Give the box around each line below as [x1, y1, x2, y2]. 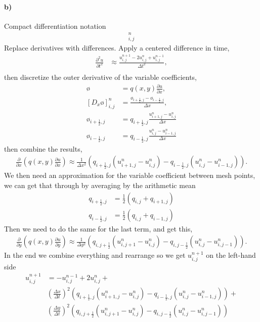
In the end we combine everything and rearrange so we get [4, 250, 186, 260]
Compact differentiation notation [4, 20, 106, 31]
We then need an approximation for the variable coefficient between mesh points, [4, 170, 255, 180]
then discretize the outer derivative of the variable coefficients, [4, 72, 197, 82]
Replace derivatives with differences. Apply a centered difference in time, [4, 42, 230, 53]
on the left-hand [206, 250, 256, 260]
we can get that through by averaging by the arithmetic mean [4, 180, 196, 191]
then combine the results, [4, 143, 82, 154]
